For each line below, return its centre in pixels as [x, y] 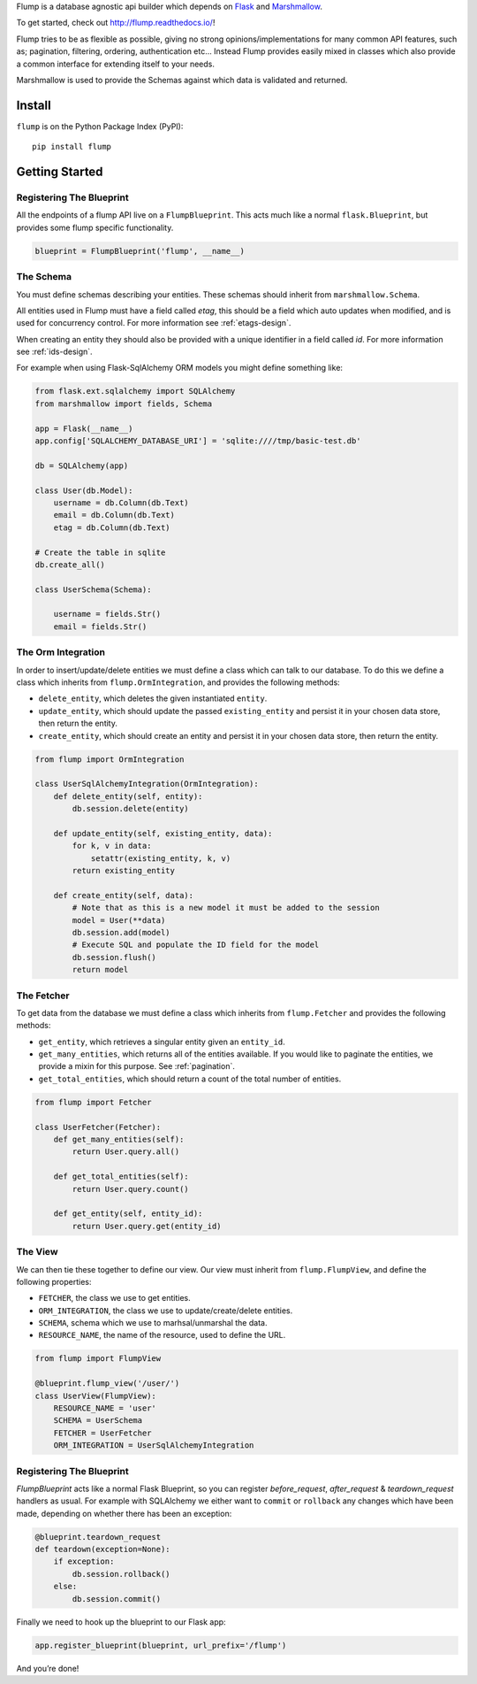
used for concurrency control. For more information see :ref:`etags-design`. [154, 323]
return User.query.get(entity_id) [147, 1226]
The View [37, 1252]
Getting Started [60, 172]
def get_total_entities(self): [121, 1176]
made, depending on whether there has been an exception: [124, 1513]
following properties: [54, 1281]
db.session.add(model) [121, 933]
